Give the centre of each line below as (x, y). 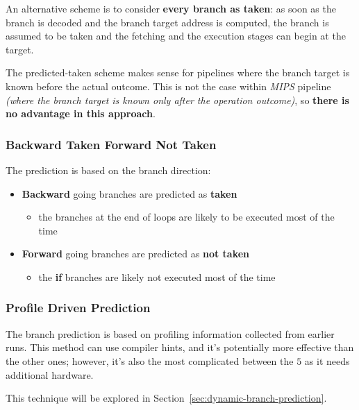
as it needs (327, 360)
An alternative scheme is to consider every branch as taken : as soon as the (171, 8)
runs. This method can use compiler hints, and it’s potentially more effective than (180, 347)
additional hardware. (50, 374)
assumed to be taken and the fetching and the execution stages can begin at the (176, 36)
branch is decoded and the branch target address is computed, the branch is (167, 22)
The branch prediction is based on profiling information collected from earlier (170, 333)
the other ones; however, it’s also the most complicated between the (150, 360)
